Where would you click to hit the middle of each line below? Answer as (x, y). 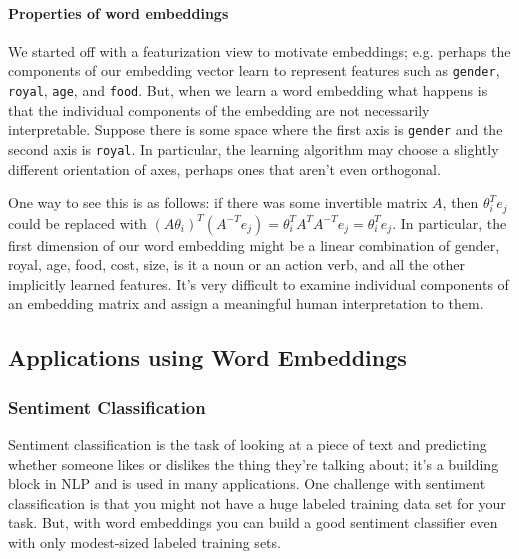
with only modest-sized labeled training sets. (144, 542)
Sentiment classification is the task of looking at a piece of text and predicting (247, 444)
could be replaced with (77, 222)
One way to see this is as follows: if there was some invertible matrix (218, 202)
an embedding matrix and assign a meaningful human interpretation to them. (246, 303)
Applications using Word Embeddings (207, 357)
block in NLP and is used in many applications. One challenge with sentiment (247, 483)
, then (460, 202)
